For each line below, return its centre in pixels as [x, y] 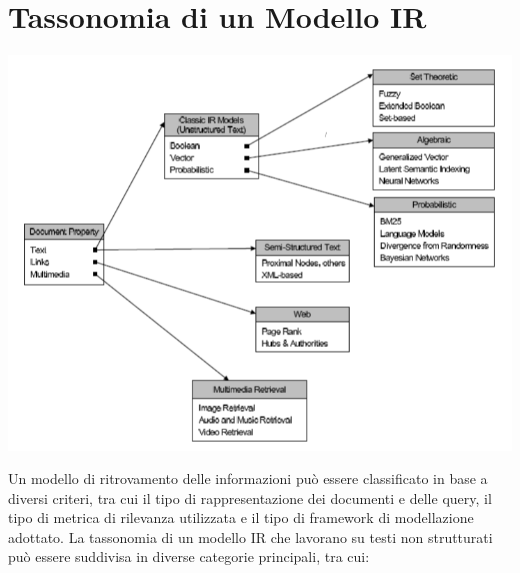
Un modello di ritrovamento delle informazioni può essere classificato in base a [248, 478]
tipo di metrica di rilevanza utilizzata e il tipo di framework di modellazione [241, 517]
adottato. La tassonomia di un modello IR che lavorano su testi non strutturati [250, 536]
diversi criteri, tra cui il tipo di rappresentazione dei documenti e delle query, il [250, 497]
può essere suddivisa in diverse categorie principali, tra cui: [189, 556]
